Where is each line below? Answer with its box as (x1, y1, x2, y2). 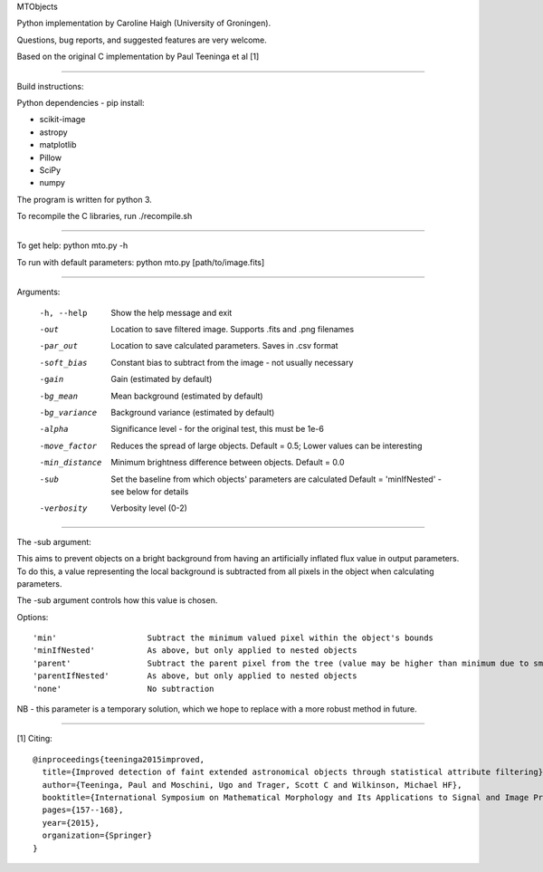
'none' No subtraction (33, 684, 214, 694)
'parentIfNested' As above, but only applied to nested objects (33, 671, 357, 681)
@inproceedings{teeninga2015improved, (33, 754, 205, 764)
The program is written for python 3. (16, 194, 153, 205)
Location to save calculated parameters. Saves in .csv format (110, 340, 338, 351)
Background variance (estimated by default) (110, 407, 275, 417)
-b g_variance (39, 407, 98, 417)
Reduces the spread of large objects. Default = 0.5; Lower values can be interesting (110, 440, 423, 451)
